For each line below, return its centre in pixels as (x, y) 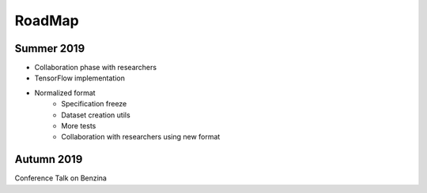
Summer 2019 (50, 48)
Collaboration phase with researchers (96, 68)
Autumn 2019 (49, 160)
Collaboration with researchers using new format (141, 137)
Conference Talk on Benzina (60, 178)
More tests (79, 126)
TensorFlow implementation (80, 78)
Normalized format (65, 93)
